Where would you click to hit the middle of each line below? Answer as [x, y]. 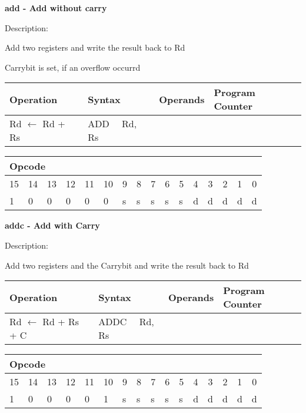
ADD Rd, [112, 124]
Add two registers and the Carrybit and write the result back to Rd [127, 265]
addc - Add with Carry [52, 225]
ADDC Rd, [126, 322]
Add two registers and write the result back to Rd [95, 47]
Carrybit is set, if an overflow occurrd [73, 67]
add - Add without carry [56, 8]
